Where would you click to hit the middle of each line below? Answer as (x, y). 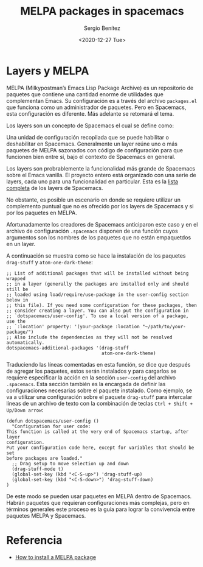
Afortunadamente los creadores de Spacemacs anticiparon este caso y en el (102, 224)
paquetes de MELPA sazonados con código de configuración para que (95, 150)
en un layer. (21, 244)
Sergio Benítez (102, 28)
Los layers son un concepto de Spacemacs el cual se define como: (90, 125)
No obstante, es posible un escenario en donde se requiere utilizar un (94, 200)
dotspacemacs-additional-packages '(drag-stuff (68, 348)
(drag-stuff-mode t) (38, 469)
